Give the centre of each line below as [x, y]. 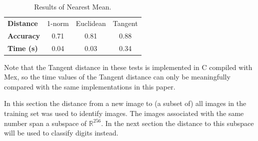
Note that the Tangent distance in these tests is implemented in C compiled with [128, 67]
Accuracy [24, 35]
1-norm [58, 23]
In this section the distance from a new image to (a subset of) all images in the [125, 103]
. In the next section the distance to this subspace [177, 123]
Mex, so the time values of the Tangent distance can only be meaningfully [117, 77]
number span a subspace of [45, 123]
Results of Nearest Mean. [73, 6]
